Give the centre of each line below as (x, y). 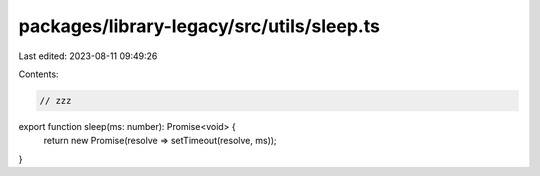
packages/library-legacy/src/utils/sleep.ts (199, 26)
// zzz (55, 100)
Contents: (38, 74)
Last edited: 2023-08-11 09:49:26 (88, 56)
